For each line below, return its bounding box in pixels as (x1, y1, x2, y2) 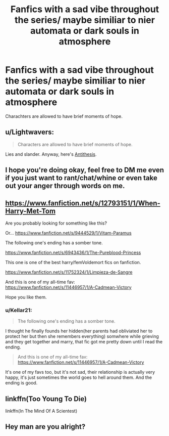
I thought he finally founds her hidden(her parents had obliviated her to (5, 328, 153, 334)
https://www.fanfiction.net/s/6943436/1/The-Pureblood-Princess (5, 249, 141, 255)
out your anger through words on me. (5, 182, 125, 190)
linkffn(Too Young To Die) (5, 395, 87, 403)
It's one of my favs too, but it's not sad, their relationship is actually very (5, 369, 155, 375)
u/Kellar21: (5, 307, 32, 314)
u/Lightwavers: (5, 128, 54, 137)
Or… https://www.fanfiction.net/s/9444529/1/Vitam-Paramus (5, 230, 132, 236)
